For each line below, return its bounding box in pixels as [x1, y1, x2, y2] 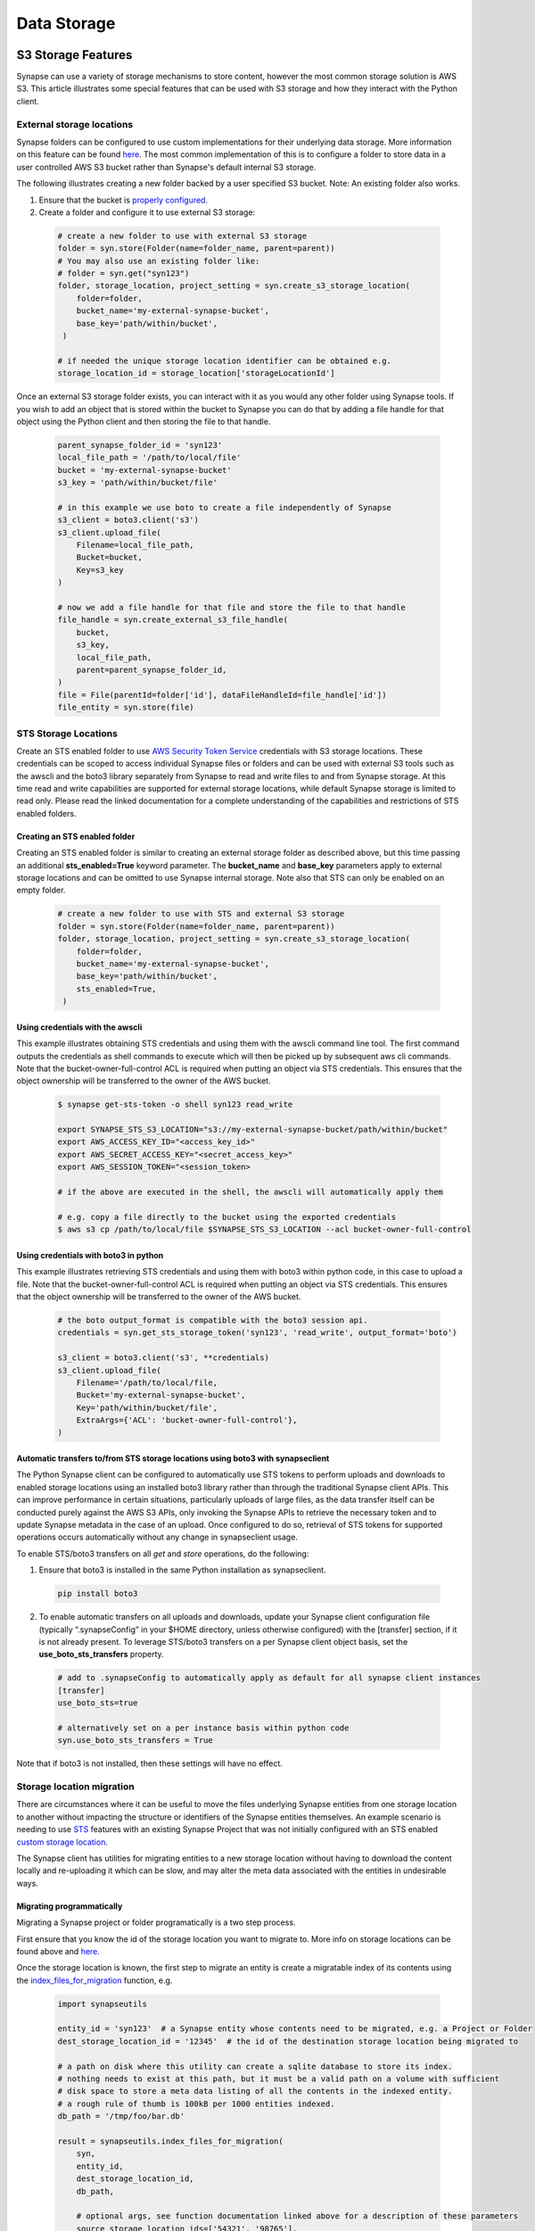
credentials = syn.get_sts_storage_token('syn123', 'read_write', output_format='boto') [57, 1328, 458, 1338]
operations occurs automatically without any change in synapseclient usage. [16, 1531, 299, 1543]
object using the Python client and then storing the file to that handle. [16, 416, 271, 427]
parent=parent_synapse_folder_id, [76, 665, 227, 675]
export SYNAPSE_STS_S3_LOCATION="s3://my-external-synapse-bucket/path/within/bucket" [57, 1124, 449, 1135]
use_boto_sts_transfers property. [38, 1649, 164, 1660]
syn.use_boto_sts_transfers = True [57, 1736, 213, 1746]
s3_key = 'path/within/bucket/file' [57, 477, 218, 488]
